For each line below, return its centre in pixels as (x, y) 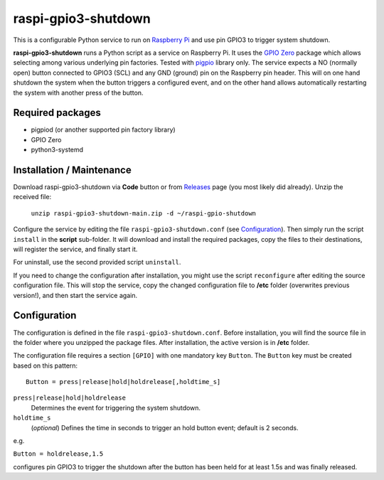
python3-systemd (57, 150)
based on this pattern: (46, 366)
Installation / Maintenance (72, 170)
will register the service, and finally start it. (75, 250)
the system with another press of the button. (78, 92)
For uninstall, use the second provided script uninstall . (97, 262)
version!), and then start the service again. (75, 295)
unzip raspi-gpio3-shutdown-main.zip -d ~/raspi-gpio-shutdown (143, 213)
